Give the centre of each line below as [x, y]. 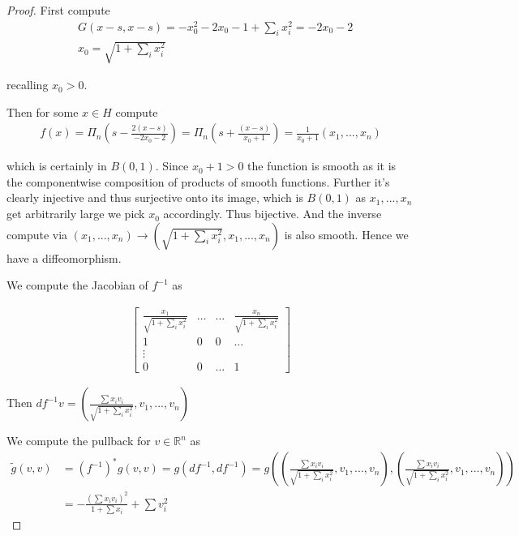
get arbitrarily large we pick [76, 214]
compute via [37, 234]
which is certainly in [57, 166]
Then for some [43, 111]
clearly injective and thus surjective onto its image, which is [155, 197]
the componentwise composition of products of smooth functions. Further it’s [198, 181]
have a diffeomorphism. [64, 257]
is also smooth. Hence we [346, 234]
